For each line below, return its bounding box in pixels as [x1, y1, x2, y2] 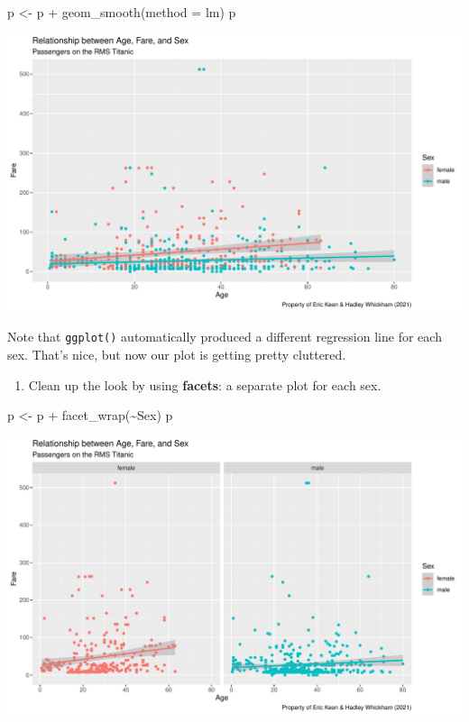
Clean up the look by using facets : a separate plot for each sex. [28, 375, 382, 394]
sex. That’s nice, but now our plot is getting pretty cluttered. [7, 344, 346, 363]
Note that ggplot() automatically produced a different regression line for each [7, 327, 442, 346]
